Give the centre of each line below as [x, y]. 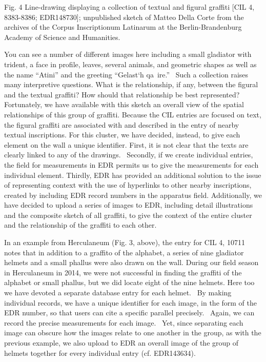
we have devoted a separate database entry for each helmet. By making [118, 293]
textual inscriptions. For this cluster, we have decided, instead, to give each [122, 135]
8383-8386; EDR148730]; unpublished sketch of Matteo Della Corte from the [124, 17]
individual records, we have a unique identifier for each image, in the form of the [131, 302]
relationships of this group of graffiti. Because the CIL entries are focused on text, [133, 114]
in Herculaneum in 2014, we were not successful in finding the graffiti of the [123, 272]
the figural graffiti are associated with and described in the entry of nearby [122, 124]
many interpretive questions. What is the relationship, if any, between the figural [131, 84]
